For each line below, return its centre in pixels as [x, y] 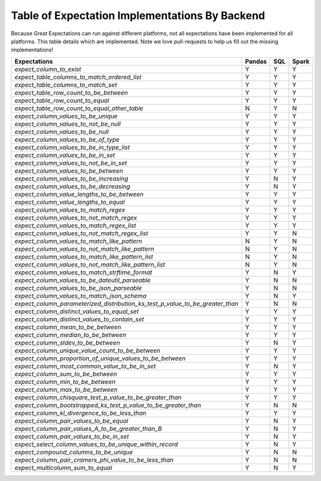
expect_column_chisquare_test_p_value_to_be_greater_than [98, 397]
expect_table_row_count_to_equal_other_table [79, 108]
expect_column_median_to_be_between [70, 335]
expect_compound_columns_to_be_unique [74, 452]
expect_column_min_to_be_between [65, 382]
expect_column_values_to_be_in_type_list [72, 147]
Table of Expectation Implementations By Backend [138, 15]
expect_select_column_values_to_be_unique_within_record [96, 444]
